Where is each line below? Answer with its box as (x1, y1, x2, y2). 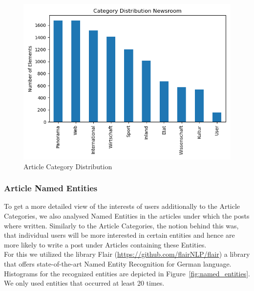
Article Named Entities (4, 182, 98, 194)
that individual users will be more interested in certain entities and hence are (4, 230, 235, 240)
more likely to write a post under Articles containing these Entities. (4, 239, 207, 249)
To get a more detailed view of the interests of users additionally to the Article (4, 201, 240, 211)
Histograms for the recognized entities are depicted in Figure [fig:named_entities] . (4, 268, 250, 278)
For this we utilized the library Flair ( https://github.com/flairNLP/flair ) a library (4, 249, 250, 259)
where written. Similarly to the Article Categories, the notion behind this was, (4, 220, 239, 230)
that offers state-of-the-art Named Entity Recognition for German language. (4, 258, 232, 269)
